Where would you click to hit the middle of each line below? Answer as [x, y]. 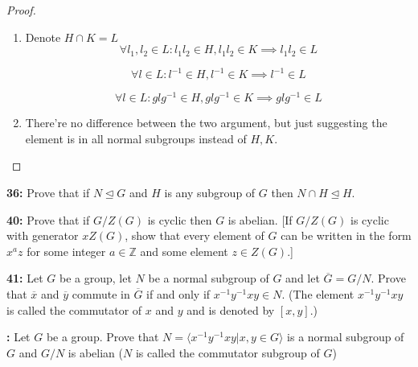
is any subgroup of [210, 192]
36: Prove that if [48, 192]
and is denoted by [231, 309]
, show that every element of [195, 235]
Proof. [21, 10]
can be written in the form [346, 235]
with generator [43, 235]
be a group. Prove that [102, 337]
